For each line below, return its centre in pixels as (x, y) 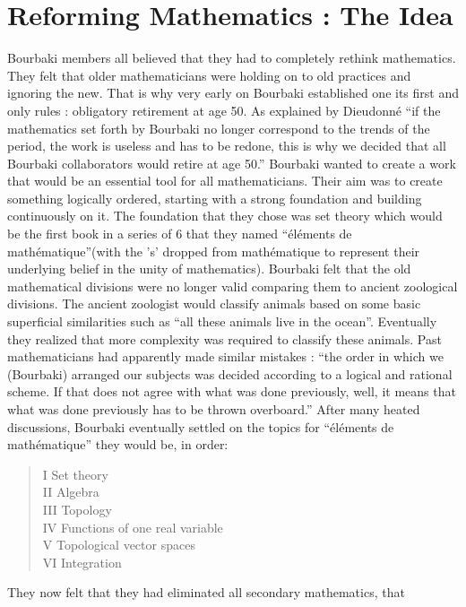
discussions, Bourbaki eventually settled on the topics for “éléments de (201, 426)
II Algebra (71, 492)
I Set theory (75, 474)
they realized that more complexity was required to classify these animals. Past (224, 338)
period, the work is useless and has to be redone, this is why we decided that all (227, 146)
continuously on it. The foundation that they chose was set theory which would (225, 216)
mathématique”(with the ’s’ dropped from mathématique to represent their (214, 251)
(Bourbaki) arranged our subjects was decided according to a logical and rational (230, 373)
